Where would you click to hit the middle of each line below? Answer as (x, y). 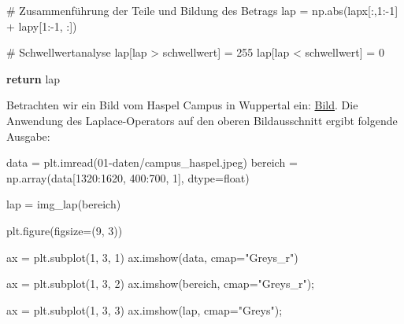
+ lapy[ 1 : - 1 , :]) (42, 26)
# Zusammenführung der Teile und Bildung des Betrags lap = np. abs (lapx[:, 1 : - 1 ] (202, 10)
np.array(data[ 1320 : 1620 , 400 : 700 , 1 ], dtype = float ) (128, 177)
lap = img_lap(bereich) (64, 204)
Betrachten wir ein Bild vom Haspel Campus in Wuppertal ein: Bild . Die (182, 105)
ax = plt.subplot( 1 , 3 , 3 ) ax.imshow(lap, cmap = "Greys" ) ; (145, 309)
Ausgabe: (28, 136)
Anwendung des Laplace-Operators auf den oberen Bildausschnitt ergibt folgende (202, 120)
